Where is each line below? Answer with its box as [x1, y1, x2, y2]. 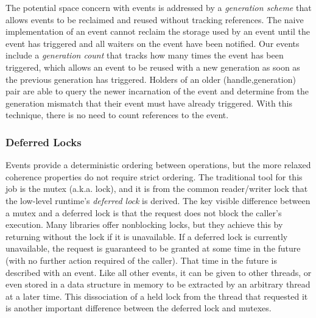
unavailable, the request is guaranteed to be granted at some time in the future [5, 242, 301, 255]
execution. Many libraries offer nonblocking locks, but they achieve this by [5, 218, 283, 231]
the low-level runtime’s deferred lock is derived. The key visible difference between [5, 194, 311, 207]
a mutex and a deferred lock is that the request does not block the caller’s [5, 206, 282, 219]
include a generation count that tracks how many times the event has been [5, 49, 284, 62]
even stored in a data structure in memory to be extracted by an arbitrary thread [5, 278, 311, 291]
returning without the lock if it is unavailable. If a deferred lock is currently [5, 230, 288, 242]
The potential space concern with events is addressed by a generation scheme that [5, 1, 312, 13]
